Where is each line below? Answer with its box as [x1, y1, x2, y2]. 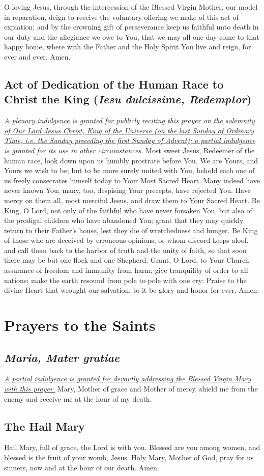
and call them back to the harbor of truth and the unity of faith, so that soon [4, 244, 247, 255]
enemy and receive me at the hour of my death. [4, 393, 152, 404]
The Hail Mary [4, 418, 85, 434]
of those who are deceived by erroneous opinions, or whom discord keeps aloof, [4, 235, 249, 245]
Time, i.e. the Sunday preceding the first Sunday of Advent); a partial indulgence [4, 135, 256, 146]
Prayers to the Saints [4, 315, 156, 335]
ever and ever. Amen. [4, 51, 71, 62]
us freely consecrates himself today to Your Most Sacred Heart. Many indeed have [4, 175, 260, 185]
